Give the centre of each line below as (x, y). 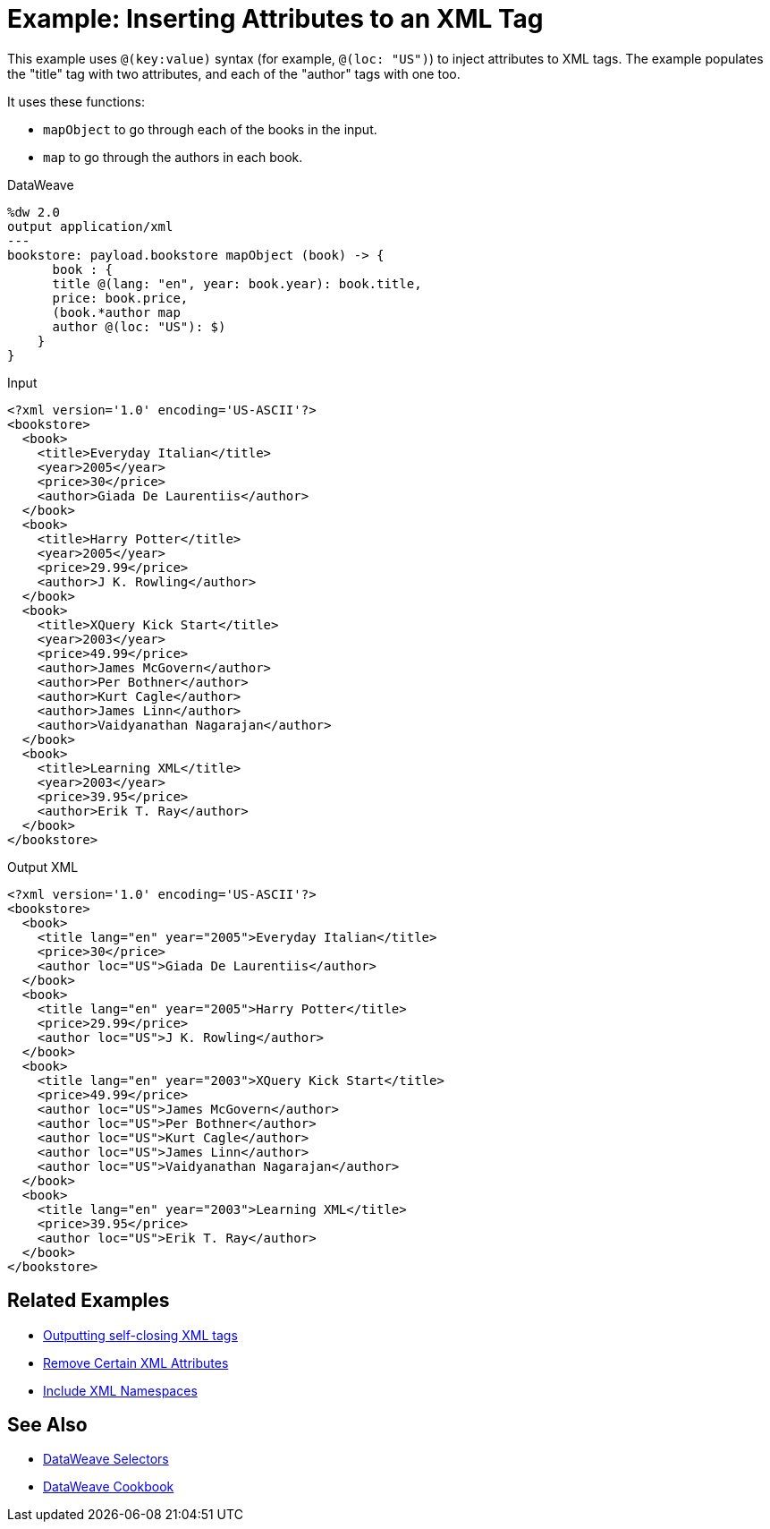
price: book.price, (120, 298)
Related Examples (89, 1301)
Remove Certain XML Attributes (136, 1362)
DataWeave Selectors (106, 1459)
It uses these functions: (76, 101)
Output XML (43, 867)
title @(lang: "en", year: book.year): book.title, (237, 283)
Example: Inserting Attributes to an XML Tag (275, 19)
